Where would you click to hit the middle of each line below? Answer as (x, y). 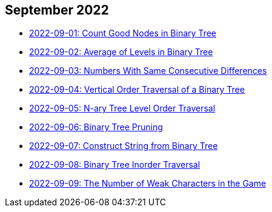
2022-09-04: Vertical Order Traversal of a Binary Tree (137, 90)
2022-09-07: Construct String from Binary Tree (124, 146)
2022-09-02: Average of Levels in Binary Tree (121, 52)
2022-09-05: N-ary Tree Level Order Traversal (122, 108)
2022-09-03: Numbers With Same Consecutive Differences (148, 71)
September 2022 (57, 10)
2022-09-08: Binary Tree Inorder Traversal (115, 165)
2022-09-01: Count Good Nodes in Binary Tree (123, 33)
